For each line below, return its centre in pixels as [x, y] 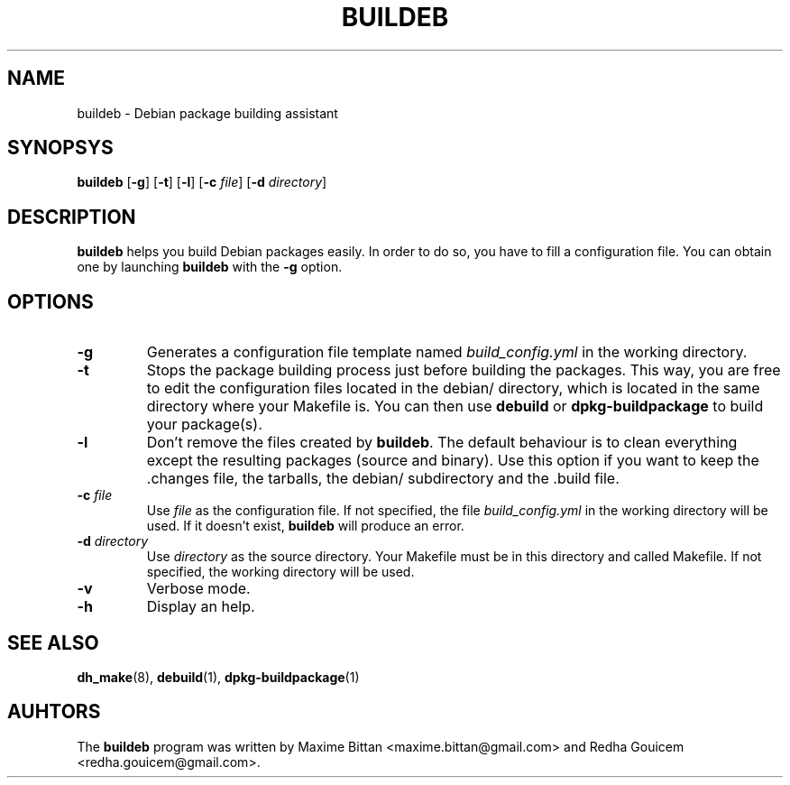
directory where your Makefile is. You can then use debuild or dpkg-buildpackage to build [455, 406]
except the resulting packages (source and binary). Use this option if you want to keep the [453, 461]
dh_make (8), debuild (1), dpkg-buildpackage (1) [218, 677]
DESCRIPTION [72, 217]
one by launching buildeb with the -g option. [210, 267]
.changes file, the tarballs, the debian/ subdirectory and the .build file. [383, 479]
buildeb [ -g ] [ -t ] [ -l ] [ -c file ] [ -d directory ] [202, 182]
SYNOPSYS [60, 148]
